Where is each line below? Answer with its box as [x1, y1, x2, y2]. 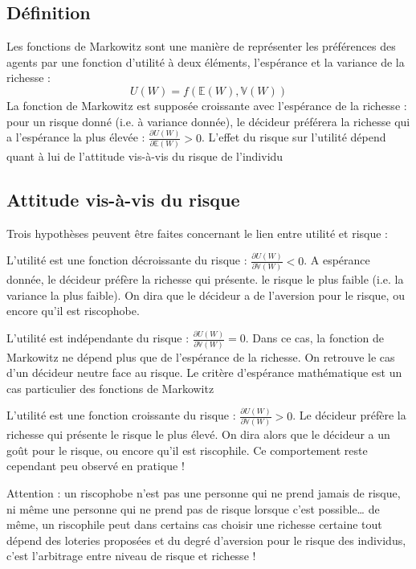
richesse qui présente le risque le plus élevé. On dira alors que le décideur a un [6, 426, 390, 443]
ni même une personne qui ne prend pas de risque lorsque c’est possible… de [6, 500, 380, 517]
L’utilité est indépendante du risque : [6, 330, 190, 346]
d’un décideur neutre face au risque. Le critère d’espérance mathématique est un [6, 364, 402, 381]
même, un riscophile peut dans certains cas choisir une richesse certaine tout [6, 516, 382, 533]
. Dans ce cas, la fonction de [245, 330, 384, 346]
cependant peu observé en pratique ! [6, 457, 185, 474]
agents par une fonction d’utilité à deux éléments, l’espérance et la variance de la [6, 53, 405, 70]
